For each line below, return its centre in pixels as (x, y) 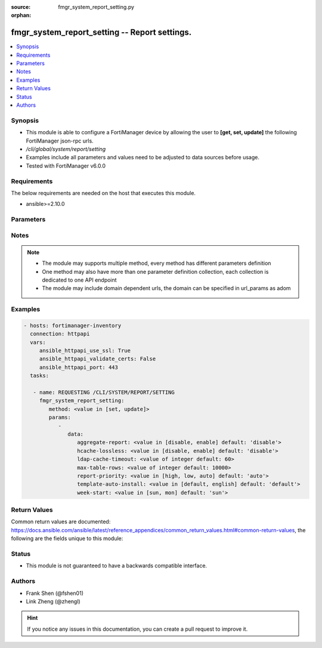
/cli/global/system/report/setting (66, 149)
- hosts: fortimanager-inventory (72, 325)
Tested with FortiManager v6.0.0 (66, 166)
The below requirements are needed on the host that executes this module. (103, 193)
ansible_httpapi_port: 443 (79, 367)
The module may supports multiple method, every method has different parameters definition (157, 263)
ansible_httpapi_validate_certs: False (97, 359)
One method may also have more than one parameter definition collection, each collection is (155, 271)
